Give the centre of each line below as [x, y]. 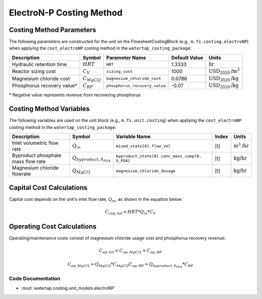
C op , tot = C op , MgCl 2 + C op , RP [130, 251]
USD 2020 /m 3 [224, 71]
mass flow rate [29, 162]
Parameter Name [126, 57]
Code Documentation [35, 278]
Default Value [187, 57]
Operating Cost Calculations [53, 226]
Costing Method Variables [49, 109]
